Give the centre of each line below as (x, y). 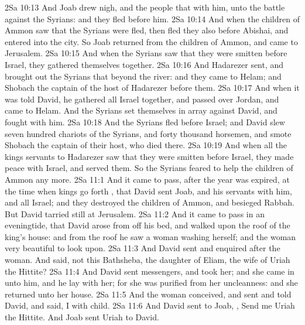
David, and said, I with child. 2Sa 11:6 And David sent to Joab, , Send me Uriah (150, 305)
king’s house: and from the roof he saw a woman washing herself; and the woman (150, 236)
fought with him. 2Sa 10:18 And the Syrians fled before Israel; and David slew (145, 122)
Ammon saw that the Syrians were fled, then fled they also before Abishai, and (147, 30)
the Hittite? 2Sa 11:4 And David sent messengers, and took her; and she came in (150, 271)
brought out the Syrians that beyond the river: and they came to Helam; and (143, 76)
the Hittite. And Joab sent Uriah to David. (82, 317)
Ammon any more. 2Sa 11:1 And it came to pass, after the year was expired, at (147, 179)
